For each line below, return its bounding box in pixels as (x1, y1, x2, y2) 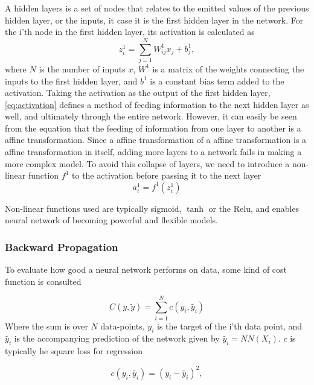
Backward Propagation (5, 239, 118, 254)
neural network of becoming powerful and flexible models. (5, 214, 218, 226)
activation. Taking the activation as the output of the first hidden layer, (5, 86, 271, 99)
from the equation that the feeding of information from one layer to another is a (5, 121, 301, 134)
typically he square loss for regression (5, 345, 143, 357)
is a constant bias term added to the (150, 74, 284, 87)
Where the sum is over (5, 319, 88, 332)
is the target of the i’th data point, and (157, 319, 303, 332)
